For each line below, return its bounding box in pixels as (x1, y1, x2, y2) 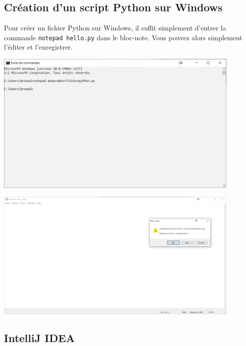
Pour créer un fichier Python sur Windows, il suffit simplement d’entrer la (4, 23, 226, 33)
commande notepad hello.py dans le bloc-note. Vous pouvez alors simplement (4, 32, 243, 42)
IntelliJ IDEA (4, 330, 75, 345)
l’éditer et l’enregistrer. (4, 42, 73, 52)
